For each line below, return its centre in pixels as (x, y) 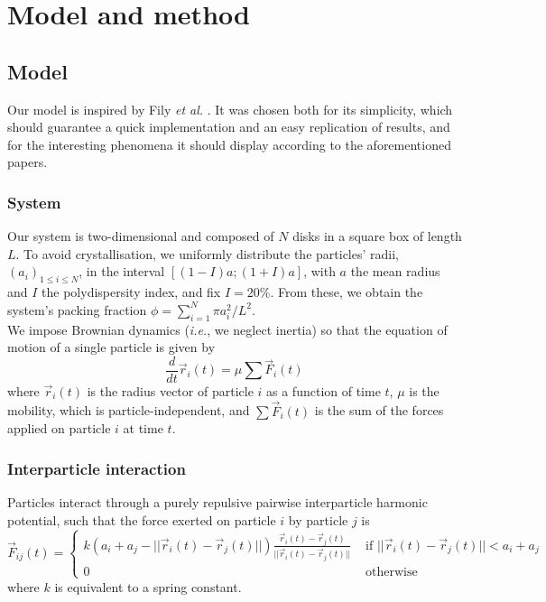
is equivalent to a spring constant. (148, 586)
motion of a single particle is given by (111, 347)
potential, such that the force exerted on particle (142, 519)
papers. (28, 162)
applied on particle (59, 428)
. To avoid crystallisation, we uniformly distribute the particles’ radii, (207, 253)
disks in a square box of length (377, 236)
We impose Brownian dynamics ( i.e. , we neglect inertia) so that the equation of (227, 329)
